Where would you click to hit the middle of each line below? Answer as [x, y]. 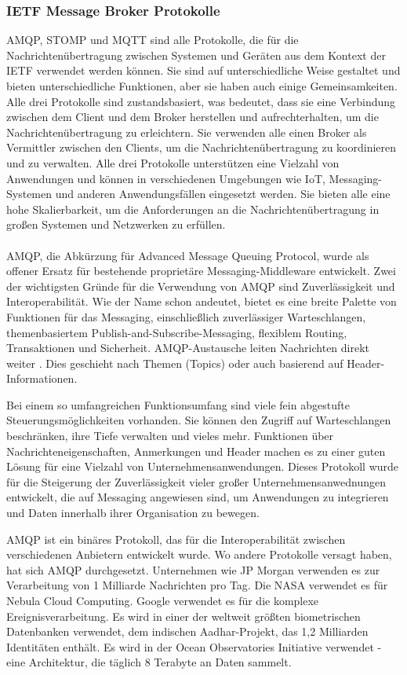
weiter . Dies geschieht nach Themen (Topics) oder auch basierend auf [175, 363]
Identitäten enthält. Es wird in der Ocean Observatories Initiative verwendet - [194, 646]
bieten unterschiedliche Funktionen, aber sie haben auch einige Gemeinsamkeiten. [202, 86]
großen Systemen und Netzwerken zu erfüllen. [116, 224]
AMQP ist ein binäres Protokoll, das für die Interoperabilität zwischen [176, 539]
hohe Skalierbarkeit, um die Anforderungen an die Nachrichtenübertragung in [193, 209]
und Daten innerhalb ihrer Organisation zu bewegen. [133, 513]
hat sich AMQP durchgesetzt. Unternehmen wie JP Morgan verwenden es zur [193, 569]
